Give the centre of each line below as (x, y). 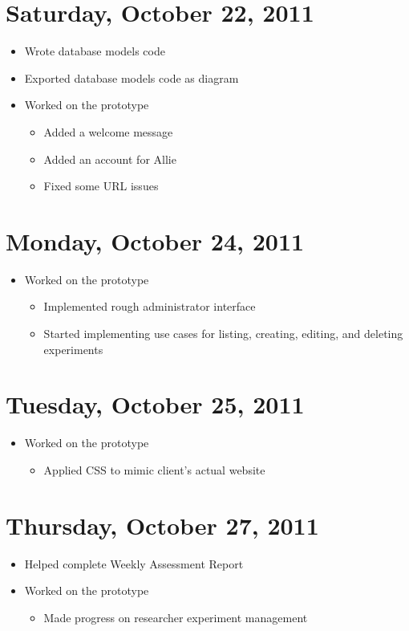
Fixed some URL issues (101, 186)
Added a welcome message (108, 131)
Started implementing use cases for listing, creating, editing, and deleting (223, 333)
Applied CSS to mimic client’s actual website (154, 469)
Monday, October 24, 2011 (155, 240)
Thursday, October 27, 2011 (162, 525)
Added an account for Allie (110, 159)
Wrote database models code (95, 51)
